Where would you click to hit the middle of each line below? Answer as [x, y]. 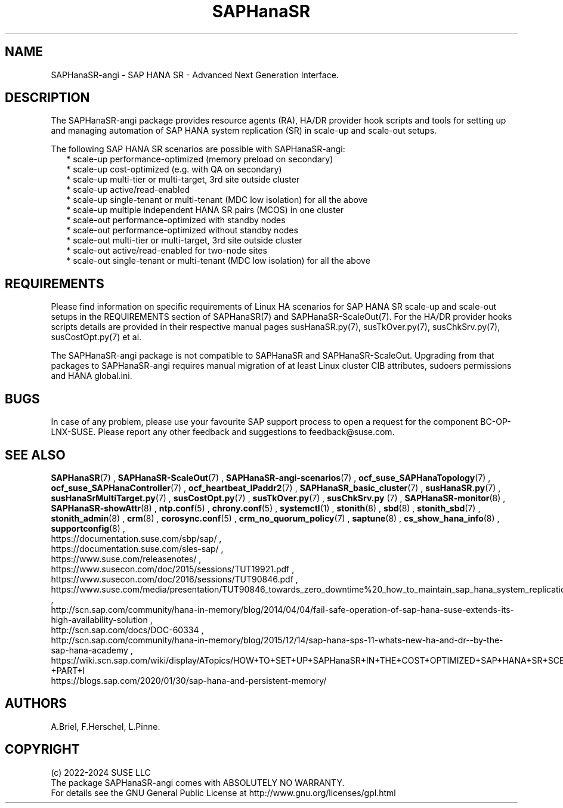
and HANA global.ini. [92, 376]
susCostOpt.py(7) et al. [96, 337]
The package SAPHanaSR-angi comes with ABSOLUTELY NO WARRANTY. [198, 782]
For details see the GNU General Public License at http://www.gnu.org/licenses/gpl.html [223, 792]
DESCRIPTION [47, 98]
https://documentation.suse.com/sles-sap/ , [137, 548]
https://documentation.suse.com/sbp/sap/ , [136, 538]
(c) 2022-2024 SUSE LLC [101, 772]
